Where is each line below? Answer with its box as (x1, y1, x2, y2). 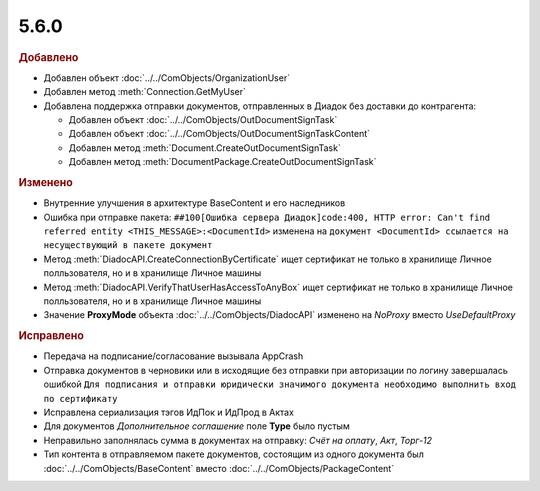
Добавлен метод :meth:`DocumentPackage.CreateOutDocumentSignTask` (68, 156, 377, 168)
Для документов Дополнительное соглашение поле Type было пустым (43, 420, 350, 432)
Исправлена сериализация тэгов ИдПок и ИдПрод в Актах (43, 406, 295, 418)
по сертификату (43, 393, 119, 404)
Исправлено (18, 329, 84, 343)
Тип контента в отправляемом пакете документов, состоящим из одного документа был (43, 448, 424, 460)
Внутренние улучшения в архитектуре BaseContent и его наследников (43, 197, 346, 209)
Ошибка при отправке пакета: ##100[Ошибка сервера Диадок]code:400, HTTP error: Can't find (43, 211, 491, 223)
